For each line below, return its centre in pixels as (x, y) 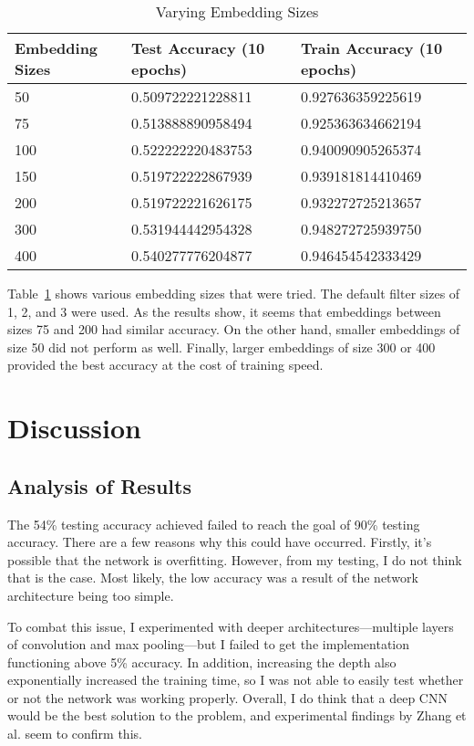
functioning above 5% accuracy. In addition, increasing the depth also (202, 662)
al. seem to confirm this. (75, 734)
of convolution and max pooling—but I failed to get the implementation (209, 644)
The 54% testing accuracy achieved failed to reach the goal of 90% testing (214, 524)
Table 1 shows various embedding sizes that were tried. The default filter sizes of (234, 293)
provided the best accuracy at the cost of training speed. (165, 365)
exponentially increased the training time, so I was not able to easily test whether (236, 680)
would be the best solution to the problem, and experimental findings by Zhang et (237, 715)
